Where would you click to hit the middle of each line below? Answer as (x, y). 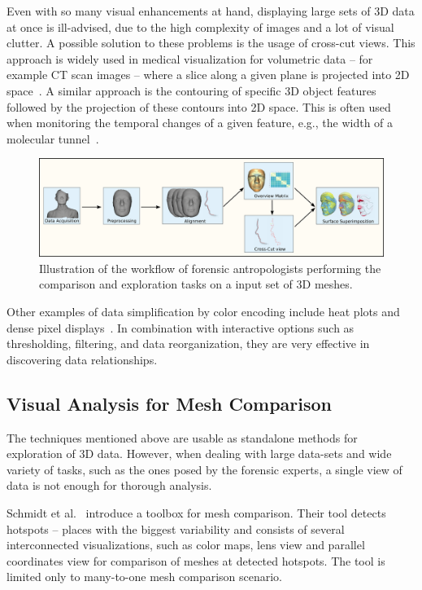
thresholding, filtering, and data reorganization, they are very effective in (188, 343)
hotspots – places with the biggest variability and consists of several (176, 528)
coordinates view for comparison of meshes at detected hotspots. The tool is (196, 560)
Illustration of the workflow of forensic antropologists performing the (210, 268)
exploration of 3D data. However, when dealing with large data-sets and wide (199, 454)
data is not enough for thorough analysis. (109, 485)
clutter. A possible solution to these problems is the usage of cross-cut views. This (211, 43)
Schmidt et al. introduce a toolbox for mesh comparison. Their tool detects (196, 512)
